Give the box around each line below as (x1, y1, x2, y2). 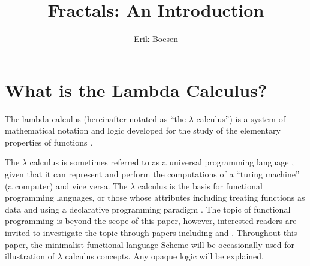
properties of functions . (5, 135, 93, 148)
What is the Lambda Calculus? (5, 77, 267, 102)
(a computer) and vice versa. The (5, 179, 128, 192)
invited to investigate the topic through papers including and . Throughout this (5, 226, 297, 238)
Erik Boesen (133, 32, 178, 45)
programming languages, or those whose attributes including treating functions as (5, 191, 305, 204)
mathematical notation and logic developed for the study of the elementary (5, 124, 281, 137)
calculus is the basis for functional (137, 179, 263, 192)
